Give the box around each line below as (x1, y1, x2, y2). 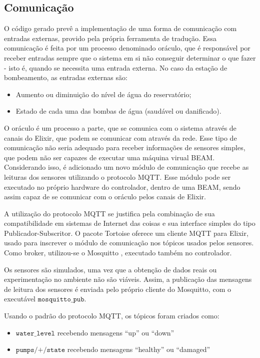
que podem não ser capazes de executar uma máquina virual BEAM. (4, 152, 215, 162)
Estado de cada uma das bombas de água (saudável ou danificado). (15, 106, 221, 116)
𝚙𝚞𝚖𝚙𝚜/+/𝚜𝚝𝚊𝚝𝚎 (15, 346, 65, 354)
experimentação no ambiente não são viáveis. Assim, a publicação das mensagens (4, 274, 252, 284)
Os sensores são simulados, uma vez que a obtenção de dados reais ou (4, 264, 217, 274)
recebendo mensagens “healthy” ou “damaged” (67, 344, 210, 354)
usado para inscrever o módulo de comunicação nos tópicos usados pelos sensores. (4, 237, 254, 248)
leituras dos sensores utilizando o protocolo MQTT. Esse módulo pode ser (4, 171, 231, 182)
